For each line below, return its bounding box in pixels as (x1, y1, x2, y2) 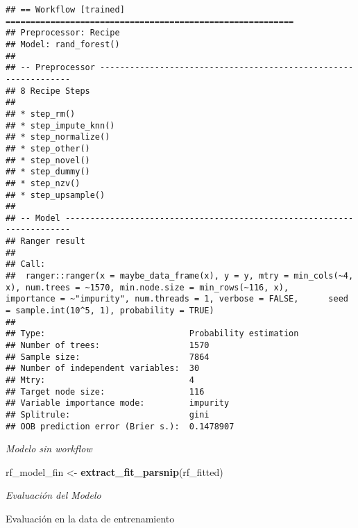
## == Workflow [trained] (6, 5, 125, 15)
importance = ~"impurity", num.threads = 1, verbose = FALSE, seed (6, 294, 348, 304)
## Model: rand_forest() (6, 39, 120, 49)
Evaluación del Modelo (6, 488, 101, 502)
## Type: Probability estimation (6, 329, 299, 339)
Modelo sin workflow (6, 441, 92, 456)
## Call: (6, 259, 46, 270)
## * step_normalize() (6, 132, 110, 142)
